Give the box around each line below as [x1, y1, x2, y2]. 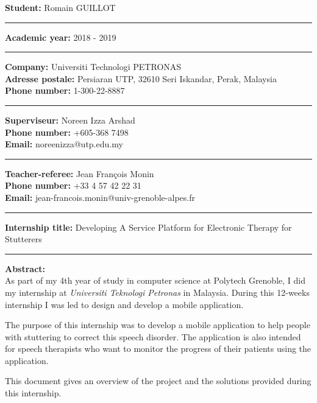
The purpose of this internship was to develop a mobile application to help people [5, 318, 310, 331]
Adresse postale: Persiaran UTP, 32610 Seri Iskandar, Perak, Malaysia [5, 72, 277, 85]
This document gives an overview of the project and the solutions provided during [5, 374, 312, 387]
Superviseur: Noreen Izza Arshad [5, 113, 135, 126]
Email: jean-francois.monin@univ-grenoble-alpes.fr [5, 191, 195, 203]
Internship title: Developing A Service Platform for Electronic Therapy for [5, 220, 292, 233]
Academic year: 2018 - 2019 [5, 30, 116, 43]
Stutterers [5, 233, 42, 245]
